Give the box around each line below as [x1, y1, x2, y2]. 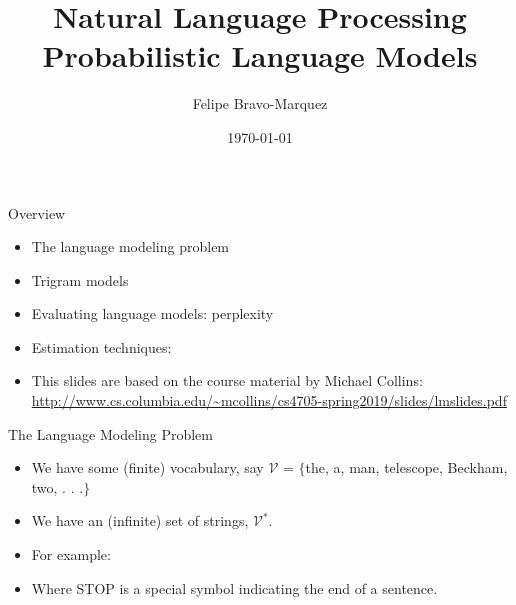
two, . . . [31, 476, 84, 497]
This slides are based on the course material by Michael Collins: [31, 370, 423, 391]
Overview [8, 202, 66, 223]
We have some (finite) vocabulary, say [31, 457, 264, 478]
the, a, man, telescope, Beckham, [305, 457, 508, 478]
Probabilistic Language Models [42, 35, 478, 76]
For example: [31, 544, 111, 565]
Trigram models [31, 269, 129, 290]
